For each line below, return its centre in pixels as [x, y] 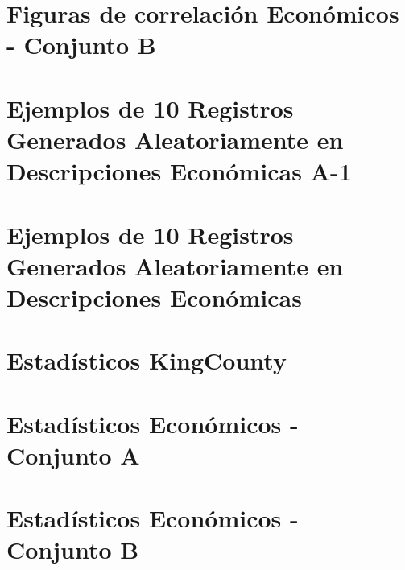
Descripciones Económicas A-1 [179, 171]
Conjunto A [73, 454]
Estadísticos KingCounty [147, 360]
